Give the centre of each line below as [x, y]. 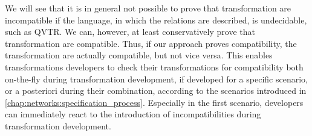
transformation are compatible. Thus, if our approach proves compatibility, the [151, 43]
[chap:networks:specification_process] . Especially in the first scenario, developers [154, 102]
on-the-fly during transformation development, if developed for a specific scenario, [156, 79]
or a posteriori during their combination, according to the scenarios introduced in [156, 91]
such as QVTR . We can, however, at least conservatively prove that [130, 32]
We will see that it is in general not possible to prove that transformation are [148, 8]
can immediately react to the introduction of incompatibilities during [133, 114]
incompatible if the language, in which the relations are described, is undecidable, [156, 20]
